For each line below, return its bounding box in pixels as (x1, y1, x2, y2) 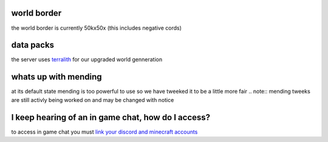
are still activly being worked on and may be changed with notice (11, 96, 174, 103)
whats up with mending (11, 72, 103, 82)
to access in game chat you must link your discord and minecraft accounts (11, 128, 198, 135)
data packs (11, 40, 55, 50)
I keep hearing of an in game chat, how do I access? (11, 112, 211, 123)
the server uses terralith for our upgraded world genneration (11, 56, 163, 63)
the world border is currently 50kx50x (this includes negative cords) (11, 24, 182, 32)
